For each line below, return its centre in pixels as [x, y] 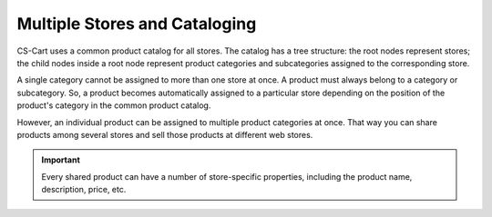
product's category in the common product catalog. [114, 105]
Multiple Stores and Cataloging [137, 24]
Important [61, 160]
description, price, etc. [84, 190]
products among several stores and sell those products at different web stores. [165, 134]
